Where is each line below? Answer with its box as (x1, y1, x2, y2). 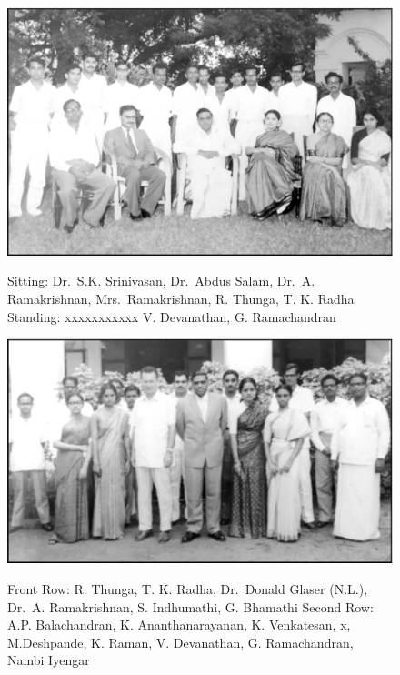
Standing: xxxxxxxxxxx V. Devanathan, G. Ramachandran (7, 307, 336, 326)
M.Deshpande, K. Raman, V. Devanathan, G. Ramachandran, (7, 632, 354, 651)
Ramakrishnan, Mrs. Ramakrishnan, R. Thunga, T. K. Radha (7, 289, 355, 308)
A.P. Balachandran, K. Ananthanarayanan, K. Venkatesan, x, (7, 615, 351, 634)
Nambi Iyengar (7, 650, 90, 670)
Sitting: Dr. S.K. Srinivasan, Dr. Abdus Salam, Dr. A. (7, 271, 315, 290)
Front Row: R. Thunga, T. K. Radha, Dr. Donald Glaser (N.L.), (7, 579, 368, 599)
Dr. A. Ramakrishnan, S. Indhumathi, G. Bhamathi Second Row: (7, 597, 374, 616)
